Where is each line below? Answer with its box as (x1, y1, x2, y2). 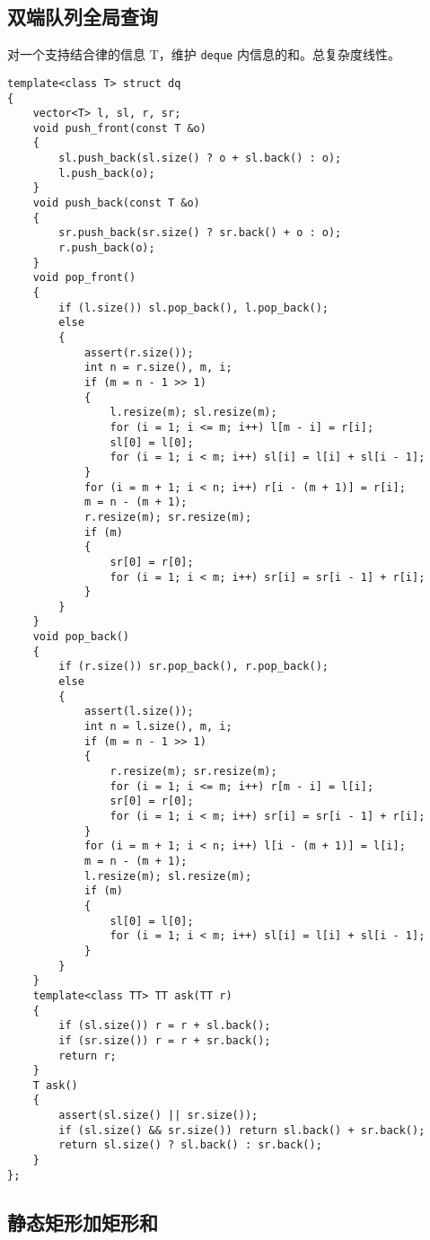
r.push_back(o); (58, 242, 155, 255)
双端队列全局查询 (7, 3, 158, 31)
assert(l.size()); (83, 705, 194, 718)
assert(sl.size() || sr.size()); (58, 1109, 259, 1122)
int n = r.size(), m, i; (83, 361, 233, 374)
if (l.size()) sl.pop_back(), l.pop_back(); (58, 301, 329, 314)
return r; (58, 1049, 117, 1062)
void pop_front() (32, 271, 136, 285)
